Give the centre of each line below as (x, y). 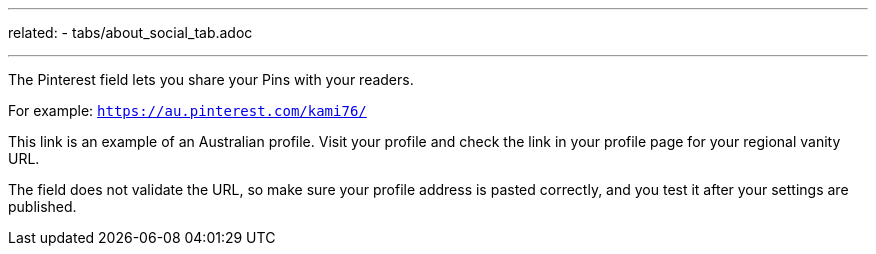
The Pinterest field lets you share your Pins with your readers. (211, 79)
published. (42, 206)
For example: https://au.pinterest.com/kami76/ (187, 110)
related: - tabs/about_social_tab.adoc (130, 32)
